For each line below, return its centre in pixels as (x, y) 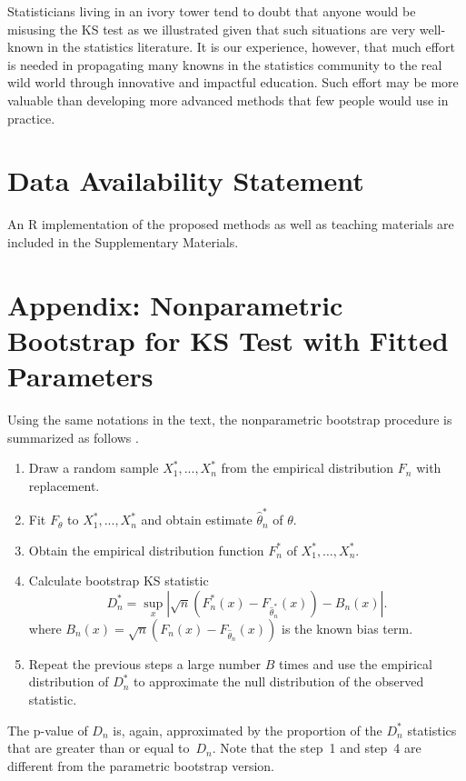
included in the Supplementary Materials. (123, 241)
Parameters (80, 376)
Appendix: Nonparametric (175, 304)
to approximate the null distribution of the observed (279, 681)
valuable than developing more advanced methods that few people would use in (228, 100)
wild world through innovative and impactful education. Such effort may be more (233, 82)
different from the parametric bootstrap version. (141, 765)
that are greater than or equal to (99, 748)
